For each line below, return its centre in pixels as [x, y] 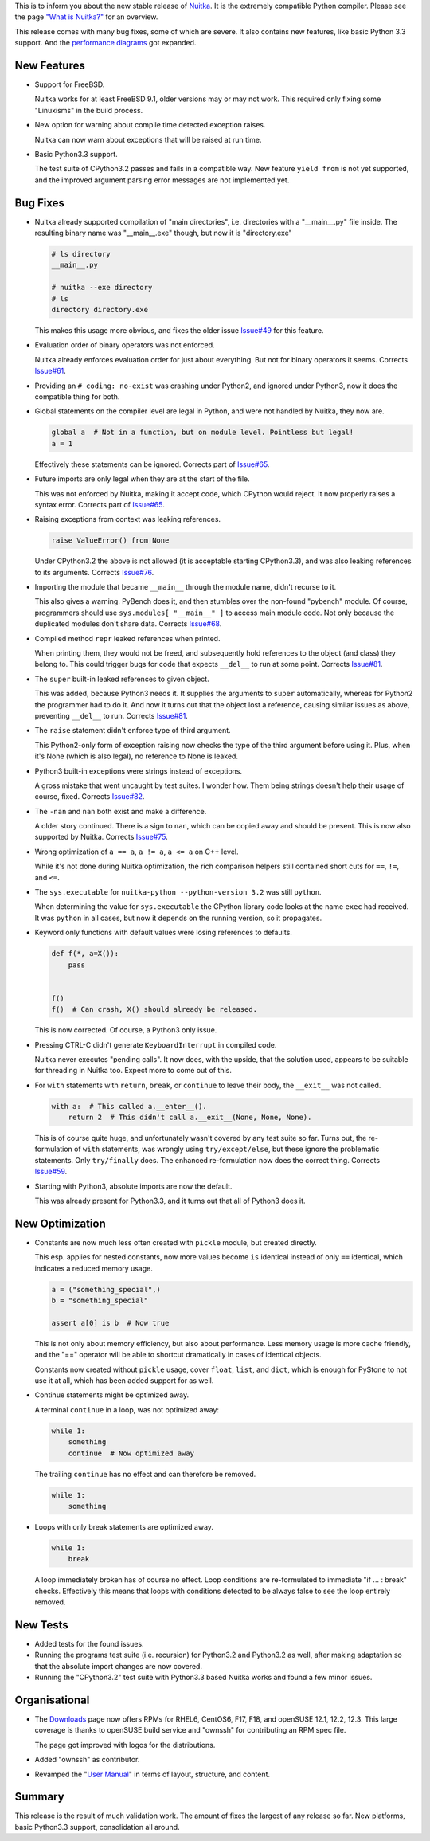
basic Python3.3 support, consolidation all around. [97, 1827]
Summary [39, 1797]
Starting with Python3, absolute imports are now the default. [133, 1186]
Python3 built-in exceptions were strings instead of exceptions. [139, 771]
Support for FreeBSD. [70, 84]
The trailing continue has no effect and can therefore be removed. [145, 1474]
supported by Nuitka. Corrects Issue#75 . [101, 837]
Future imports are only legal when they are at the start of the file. [142, 479]
